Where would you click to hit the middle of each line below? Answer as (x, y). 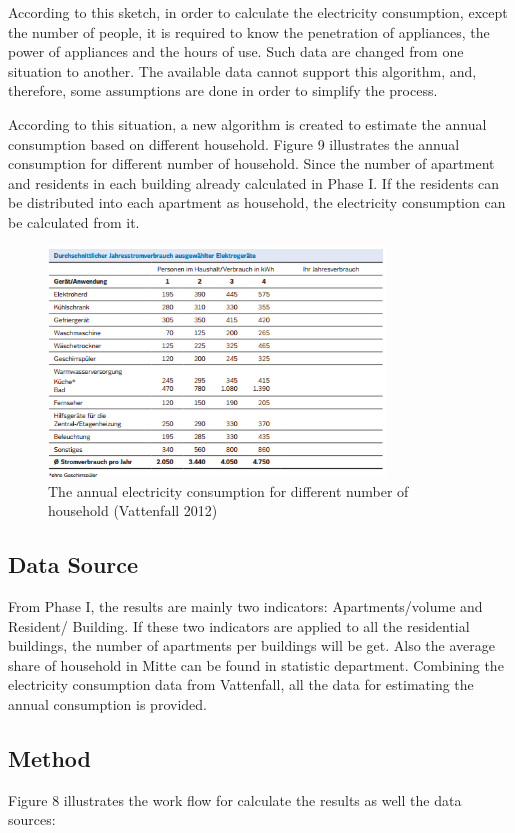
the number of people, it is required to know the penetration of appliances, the (249, 31)
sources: (32, 819)
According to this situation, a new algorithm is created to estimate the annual (247, 123)
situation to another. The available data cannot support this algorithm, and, (242, 70)
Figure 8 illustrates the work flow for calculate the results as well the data (235, 799)
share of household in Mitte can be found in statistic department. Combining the (256, 664)
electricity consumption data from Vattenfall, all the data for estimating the (241, 684)
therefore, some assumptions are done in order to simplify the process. (223, 90)
